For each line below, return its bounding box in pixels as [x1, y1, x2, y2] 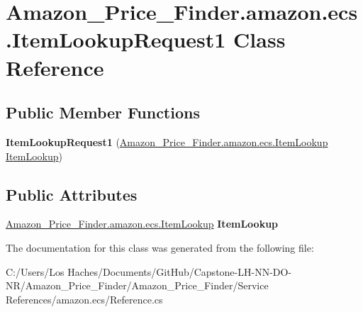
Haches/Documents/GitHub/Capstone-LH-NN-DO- [67, 264, 292, 279]
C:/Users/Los [6, 264, 65, 279]
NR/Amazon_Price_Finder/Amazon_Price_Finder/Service [6, 278, 269, 293]
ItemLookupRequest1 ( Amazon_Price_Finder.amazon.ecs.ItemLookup [6, 134, 328, 149]
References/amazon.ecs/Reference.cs [6, 291, 163, 306]
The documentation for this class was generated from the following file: [6, 240, 314, 255]
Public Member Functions [6, 101, 200, 123]
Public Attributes [6, 183, 138, 205]
